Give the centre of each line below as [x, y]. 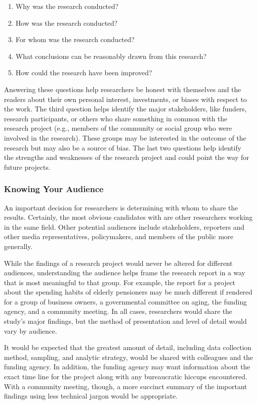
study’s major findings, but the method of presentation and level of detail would [126, 321]
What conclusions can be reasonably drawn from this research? [111, 56]
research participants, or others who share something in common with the [116, 118]
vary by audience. [31, 330]
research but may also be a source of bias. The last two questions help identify [123, 147]
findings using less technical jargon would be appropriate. [91, 396]
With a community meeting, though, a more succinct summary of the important [126, 386]
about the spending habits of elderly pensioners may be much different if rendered [128, 292]
